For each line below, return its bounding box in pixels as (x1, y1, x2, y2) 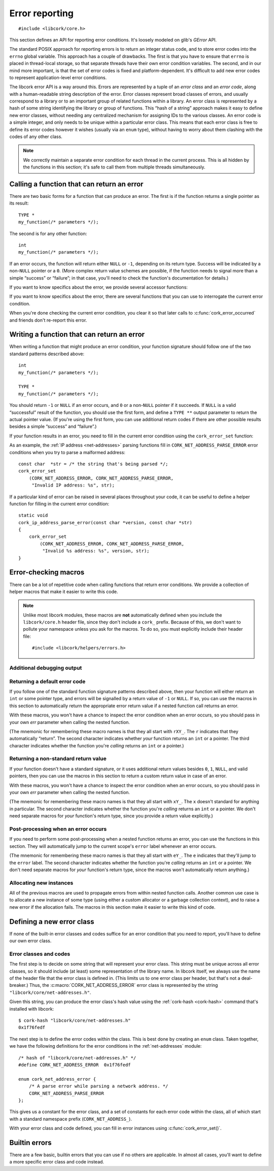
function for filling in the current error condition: (9, 500, 110, 507)
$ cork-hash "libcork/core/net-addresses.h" (18, 1017, 131, 1023)
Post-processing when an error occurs (9, 825, 107, 832)
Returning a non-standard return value (9, 755, 107, 762)
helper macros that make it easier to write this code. (9, 589, 119, 595)
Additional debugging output (9, 665, 82, 672)
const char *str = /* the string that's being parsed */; (18, 461, 168, 467)
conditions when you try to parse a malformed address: (9, 449, 125, 455)
